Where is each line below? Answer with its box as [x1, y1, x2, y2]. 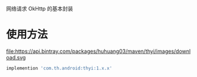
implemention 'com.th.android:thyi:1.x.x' [6, 65, 112, 71]
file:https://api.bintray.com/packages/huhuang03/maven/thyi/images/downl [6, 48, 191, 55]
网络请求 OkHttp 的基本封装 [6, 5, 73, 12]
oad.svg [6, 53, 26, 61]
